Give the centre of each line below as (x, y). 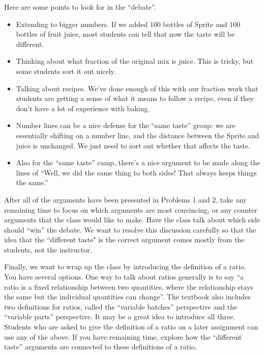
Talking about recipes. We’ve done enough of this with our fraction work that (137, 88)
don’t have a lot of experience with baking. (83, 108)
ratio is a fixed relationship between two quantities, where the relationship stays (129, 286)
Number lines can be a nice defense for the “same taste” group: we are (126, 125)
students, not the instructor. (48, 249)
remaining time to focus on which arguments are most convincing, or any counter (131, 209)
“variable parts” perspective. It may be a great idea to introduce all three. (120, 316)
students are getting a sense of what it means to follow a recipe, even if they (135, 98)
